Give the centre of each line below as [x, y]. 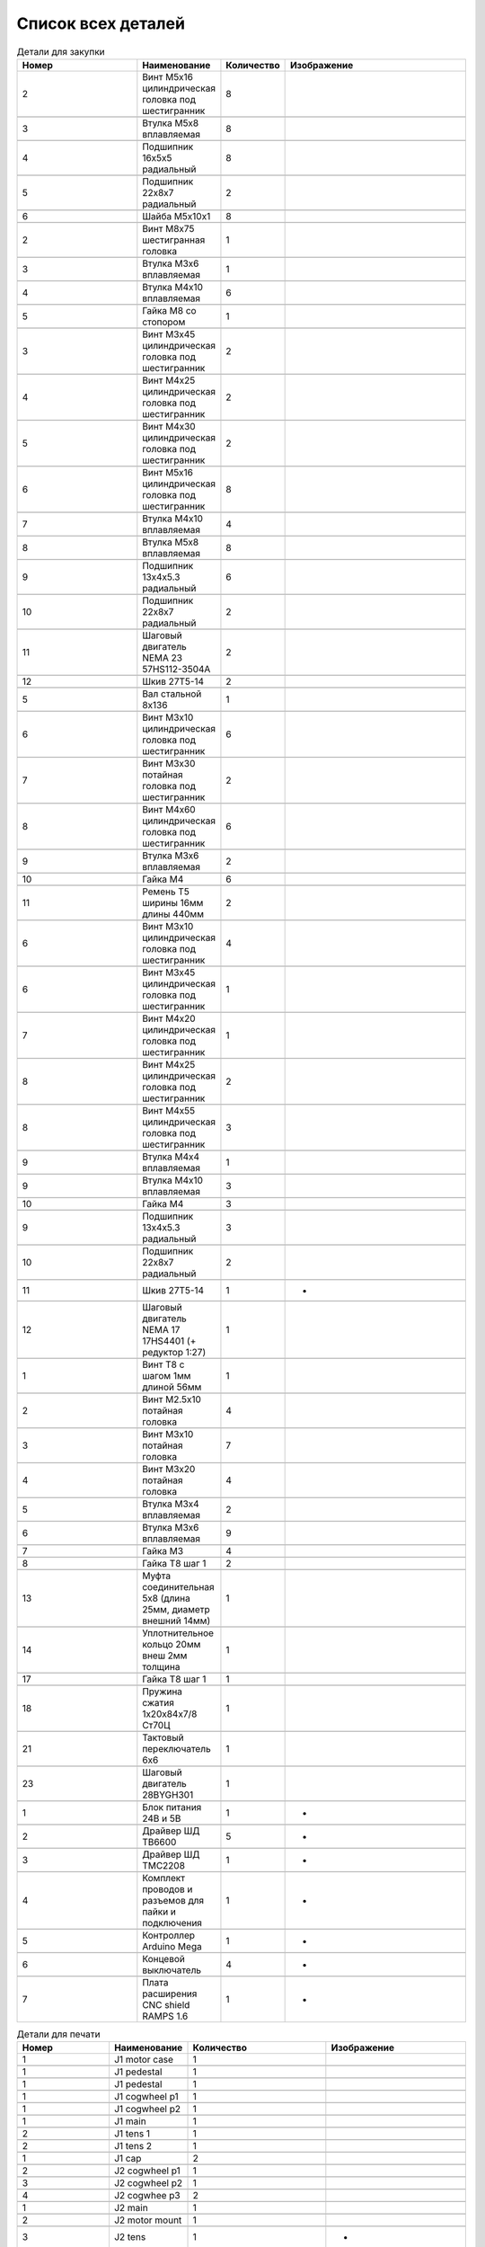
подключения [172, 1923]
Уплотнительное [178, 1633]
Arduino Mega [172, 1946]
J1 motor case [144, 2060]
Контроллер [169, 1935]
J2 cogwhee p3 [147, 2196]
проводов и [168, 1889]
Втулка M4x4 [171, 1157]
